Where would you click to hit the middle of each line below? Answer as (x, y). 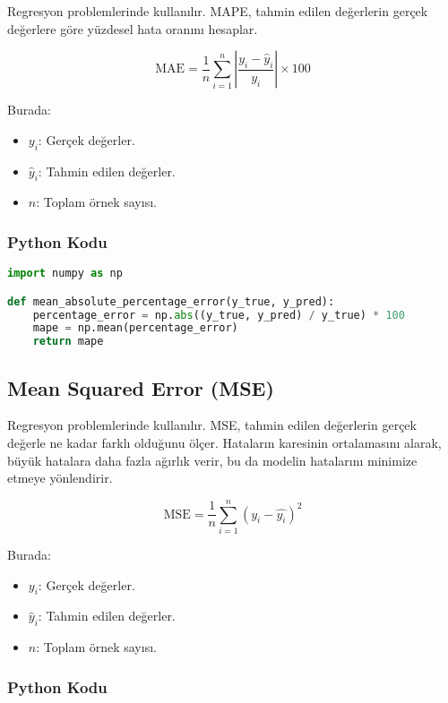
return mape (68, 342)
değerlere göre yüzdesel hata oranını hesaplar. (133, 28)
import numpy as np (65, 274)
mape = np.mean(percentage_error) (135, 328)
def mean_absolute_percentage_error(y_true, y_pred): (171, 301)
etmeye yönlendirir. (60, 478)
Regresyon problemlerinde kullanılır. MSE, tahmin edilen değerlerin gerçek (212, 425)
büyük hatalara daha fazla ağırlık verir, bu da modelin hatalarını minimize (212, 460)
